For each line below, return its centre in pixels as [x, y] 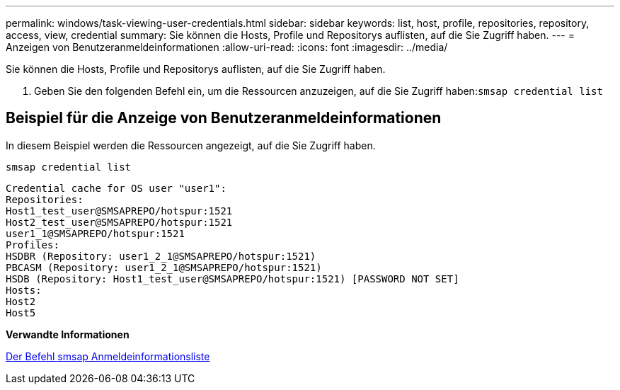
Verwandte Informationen [68, 334]
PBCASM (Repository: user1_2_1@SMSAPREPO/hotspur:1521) [164, 267]
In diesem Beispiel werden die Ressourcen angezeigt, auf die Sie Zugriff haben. [191, 145]
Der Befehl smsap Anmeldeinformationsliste [108, 356]
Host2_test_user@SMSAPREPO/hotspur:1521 [119, 222]
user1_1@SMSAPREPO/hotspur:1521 [95, 233]
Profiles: [33, 245]
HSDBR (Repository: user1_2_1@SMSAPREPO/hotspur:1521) [161, 256]
